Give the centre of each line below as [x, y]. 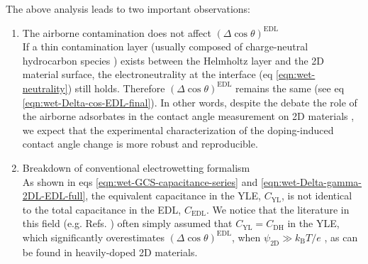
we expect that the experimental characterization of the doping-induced [178, 130]
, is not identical [317, 196]
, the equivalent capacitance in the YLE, [173, 196]
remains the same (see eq [290, 88]
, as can [341, 237]
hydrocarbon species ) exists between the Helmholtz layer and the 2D [173, 60]
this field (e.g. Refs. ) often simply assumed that [127, 223]
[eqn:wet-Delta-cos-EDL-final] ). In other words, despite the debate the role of [190, 102]
